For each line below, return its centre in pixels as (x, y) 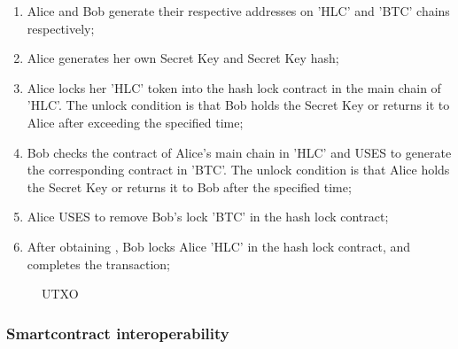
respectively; (61, 28)
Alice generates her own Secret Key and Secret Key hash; (183, 58)
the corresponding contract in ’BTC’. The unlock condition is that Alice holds (238, 170)
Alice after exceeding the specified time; (135, 122)
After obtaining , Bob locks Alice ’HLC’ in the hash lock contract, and (219, 246)
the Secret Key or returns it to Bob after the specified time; (189, 186)
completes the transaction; (98, 264)
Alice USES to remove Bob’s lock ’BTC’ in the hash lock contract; (208, 217)
